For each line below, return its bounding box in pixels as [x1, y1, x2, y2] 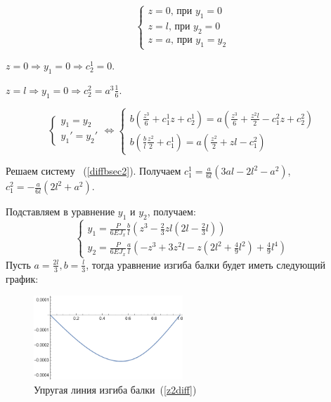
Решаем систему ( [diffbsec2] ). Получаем [6, 163, 181, 178]
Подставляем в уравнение [6, 204, 115, 219]
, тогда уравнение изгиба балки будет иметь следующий [86, 257, 325, 272]
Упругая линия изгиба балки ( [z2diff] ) [34, 382, 197, 396]
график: [6, 271, 39, 286]
